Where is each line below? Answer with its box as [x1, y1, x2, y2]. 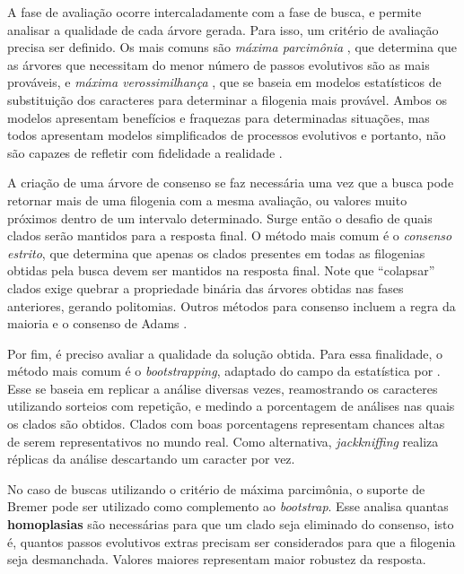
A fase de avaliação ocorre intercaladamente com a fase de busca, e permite [7, 3, 422, 21]
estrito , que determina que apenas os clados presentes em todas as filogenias [7, 243, 425, 262]
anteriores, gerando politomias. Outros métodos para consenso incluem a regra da [7, 296, 456, 315]
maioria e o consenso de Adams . [7, 314, 188, 333]
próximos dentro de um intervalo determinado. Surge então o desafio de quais [7, 208, 433, 227]
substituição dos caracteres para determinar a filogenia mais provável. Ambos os [7, 90, 447, 109]
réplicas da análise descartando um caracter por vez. [7, 449, 295, 468]
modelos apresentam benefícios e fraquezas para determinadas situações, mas [7, 108, 430, 126]
